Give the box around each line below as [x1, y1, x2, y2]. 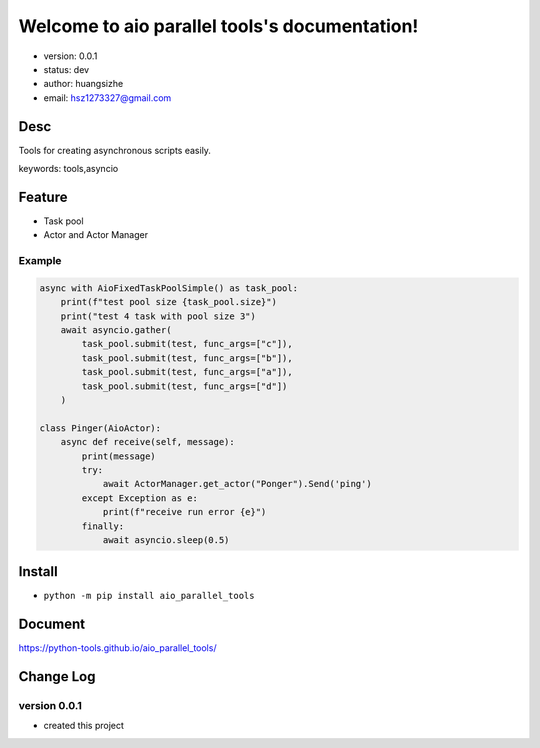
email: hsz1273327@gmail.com [43, 91, 172, 104]
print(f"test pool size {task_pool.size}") [60, 296, 277, 308]
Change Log [18, 668, 96, 685]
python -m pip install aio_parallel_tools [43, 590, 255, 602]
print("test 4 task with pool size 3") [60, 310, 257, 322]
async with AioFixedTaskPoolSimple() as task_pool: [39, 282, 299, 294]
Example [18, 254, 62, 268]
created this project [43, 720, 125, 732]
